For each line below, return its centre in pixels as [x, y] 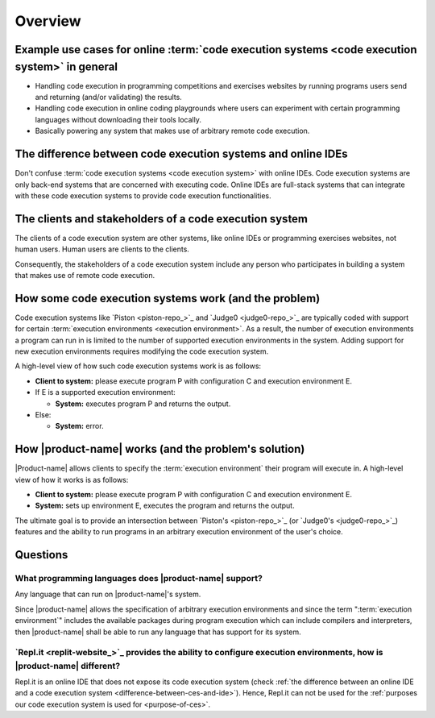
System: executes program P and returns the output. [143, 404]
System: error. [79, 426]
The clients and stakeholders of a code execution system [162, 219]
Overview [48, 21]
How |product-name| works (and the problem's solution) [160, 449]
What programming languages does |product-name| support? [139, 579]
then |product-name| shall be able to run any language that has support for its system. [158, 632]
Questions [41, 555]
